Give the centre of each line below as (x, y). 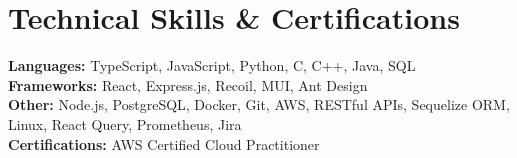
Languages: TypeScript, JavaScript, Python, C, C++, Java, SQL (212, 65)
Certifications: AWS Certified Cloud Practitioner (164, 143)
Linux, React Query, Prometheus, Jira (125, 123)
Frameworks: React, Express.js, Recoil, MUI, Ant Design (188, 84)
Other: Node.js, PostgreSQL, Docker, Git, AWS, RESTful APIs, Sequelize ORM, (259, 104)
